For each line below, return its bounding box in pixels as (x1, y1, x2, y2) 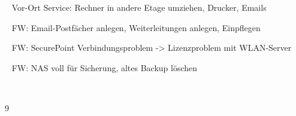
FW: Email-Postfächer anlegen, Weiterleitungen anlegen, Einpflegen (11, 21, 261, 33)
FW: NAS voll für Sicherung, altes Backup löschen (11, 61, 198, 74)
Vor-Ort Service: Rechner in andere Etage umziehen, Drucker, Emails (11, 1, 267, 13)
